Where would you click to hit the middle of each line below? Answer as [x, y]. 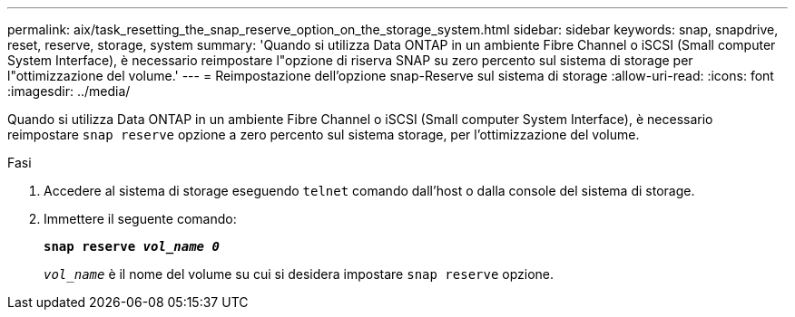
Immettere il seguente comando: [140, 219]
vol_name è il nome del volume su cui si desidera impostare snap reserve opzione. [299, 274]
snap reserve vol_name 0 [132, 246]
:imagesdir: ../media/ [69, 91]
